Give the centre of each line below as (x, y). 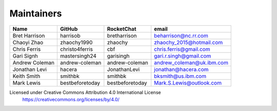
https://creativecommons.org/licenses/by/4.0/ (71, 99)
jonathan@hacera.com (181, 69)
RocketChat (122, 29)
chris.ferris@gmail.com (182, 49)
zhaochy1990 (76, 42)
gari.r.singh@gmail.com (183, 55)
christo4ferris (76, 49)
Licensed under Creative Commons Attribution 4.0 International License (85, 92)
